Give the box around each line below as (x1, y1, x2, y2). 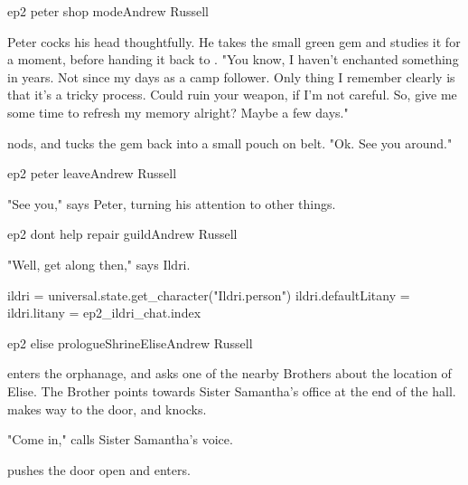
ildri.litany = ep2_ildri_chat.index (7, 303, 201, 322)
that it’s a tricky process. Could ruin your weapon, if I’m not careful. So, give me (7, 85, 457, 104)
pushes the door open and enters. (7, 460, 191, 479)
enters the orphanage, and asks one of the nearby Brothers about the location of (7, 364, 452, 383)
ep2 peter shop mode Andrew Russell (7, 2, 209, 20)
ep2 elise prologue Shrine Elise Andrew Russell (7, 333, 253, 352)
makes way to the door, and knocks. (7, 399, 207, 418)
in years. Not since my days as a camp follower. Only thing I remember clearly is (7, 67, 455, 86)
